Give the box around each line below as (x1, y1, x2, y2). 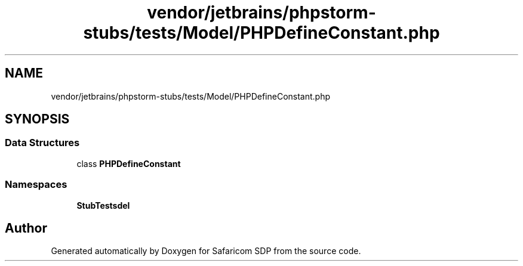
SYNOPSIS (5, 112, 70, 127)
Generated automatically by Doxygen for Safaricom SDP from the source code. (51, 246, 361, 256)
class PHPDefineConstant (76, 158, 181, 169)
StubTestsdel (76, 200, 130, 211)
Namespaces (5, 178, 67, 191)
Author (5, 220, 47, 236)
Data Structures (5, 137, 80, 149)
